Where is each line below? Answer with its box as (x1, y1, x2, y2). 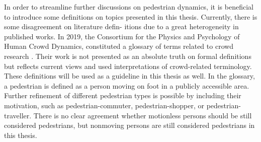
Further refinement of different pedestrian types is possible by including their (4, 90, 241, 101)
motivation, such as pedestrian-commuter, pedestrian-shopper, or (4, 100, 205, 110)
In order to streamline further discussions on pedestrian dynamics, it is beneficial (4, 2, 253, 12)
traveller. (4, 110, 32, 120)
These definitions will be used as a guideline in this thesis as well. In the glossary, (4, 70, 255, 81)
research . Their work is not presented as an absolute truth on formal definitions (4, 50, 251, 61)
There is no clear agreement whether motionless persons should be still (33, 110, 252, 120)
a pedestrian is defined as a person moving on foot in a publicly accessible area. (4, 80, 249, 91)
